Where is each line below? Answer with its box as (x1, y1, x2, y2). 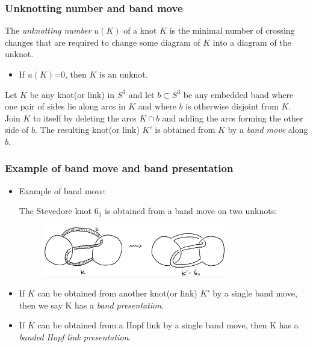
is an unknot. (99, 68, 148, 80)
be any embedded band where (183, 88, 294, 100)
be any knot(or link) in (29, 88, 115, 100)
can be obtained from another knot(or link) (37, 287, 197, 299)
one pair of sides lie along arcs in (5, 100, 126, 112)
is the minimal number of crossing (169, 24, 295, 37)
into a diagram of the (212, 35, 291, 48)
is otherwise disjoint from (185, 100, 279, 112)
